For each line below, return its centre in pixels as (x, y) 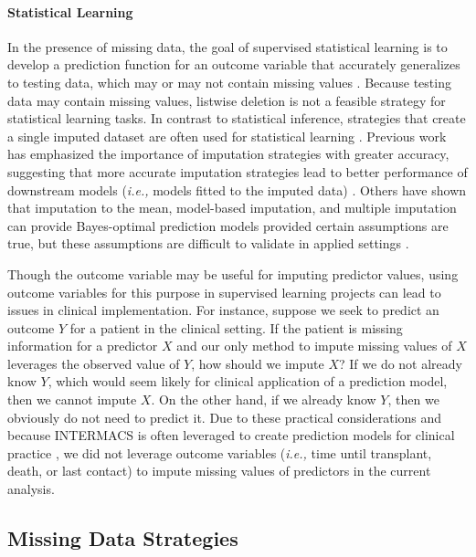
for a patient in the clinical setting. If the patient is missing (236, 327)
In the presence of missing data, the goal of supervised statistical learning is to (227, 46)
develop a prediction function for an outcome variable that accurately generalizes (234, 64)
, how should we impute (258, 363)
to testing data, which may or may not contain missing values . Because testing (229, 82)
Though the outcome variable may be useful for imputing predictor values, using (233, 273)
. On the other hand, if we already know (264, 399)
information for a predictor (83, 346)
